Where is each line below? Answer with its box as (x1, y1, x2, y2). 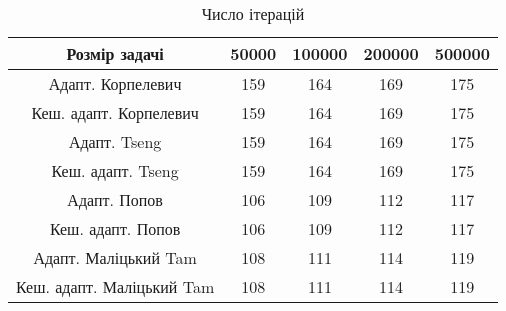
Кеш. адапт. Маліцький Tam (16, 275, 215, 298)
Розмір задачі (66, 42, 164, 65)
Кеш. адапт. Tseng (51, 159, 179, 182)
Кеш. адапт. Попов (49, 217, 181, 240)
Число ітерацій (201, 2, 305, 25)
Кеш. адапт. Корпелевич (31, 101, 199, 124)
